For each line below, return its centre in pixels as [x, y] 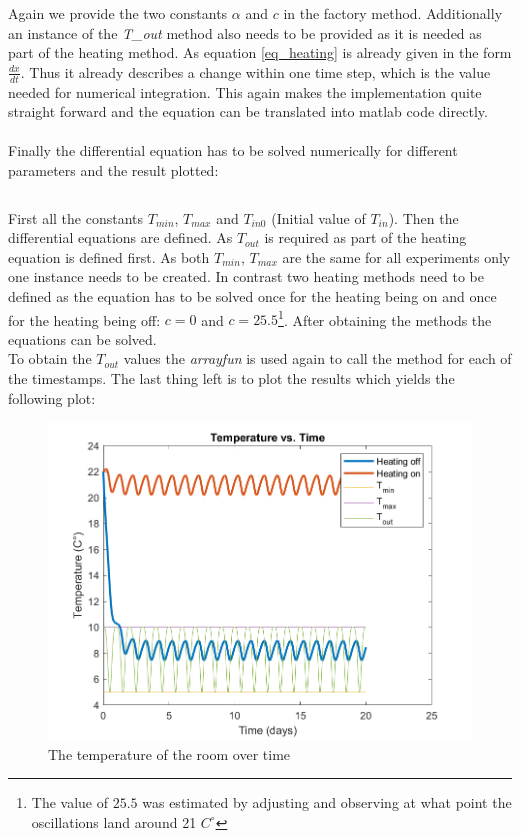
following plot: [52, 397]
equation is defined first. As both [109, 256]
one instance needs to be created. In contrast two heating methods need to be [246, 276]
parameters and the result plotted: [113, 169]
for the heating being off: [84, 319]
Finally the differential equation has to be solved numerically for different [233, 150]
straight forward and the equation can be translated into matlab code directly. [248, 111]
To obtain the [50, 358]
